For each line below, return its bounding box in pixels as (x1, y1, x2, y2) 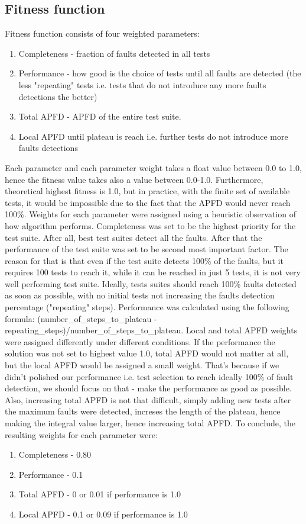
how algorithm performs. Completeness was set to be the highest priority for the (5, 219, 296, 232)
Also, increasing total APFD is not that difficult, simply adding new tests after (5, 393, 291, 406)
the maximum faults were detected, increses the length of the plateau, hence (5, 405, 281, 417)
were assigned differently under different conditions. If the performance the (5, 335, 275, 348)
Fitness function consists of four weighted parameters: (5, 27, 200, 40)
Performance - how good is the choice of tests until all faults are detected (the (18, 67, 301, 79)
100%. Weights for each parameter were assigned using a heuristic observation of (5, 208, 296, 220)
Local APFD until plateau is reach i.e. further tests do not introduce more (18, 130, 288, 142)
